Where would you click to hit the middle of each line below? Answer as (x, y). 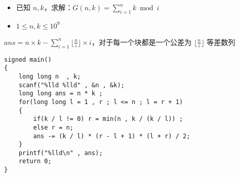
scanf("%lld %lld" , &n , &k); (72, 85)
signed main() (28, 59)
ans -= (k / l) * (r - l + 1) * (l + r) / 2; (112, 136)
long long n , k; (50, 76)
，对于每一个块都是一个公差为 (141, 42)
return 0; (35, 161)
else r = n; (54, 127)
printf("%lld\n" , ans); (61, 153)
